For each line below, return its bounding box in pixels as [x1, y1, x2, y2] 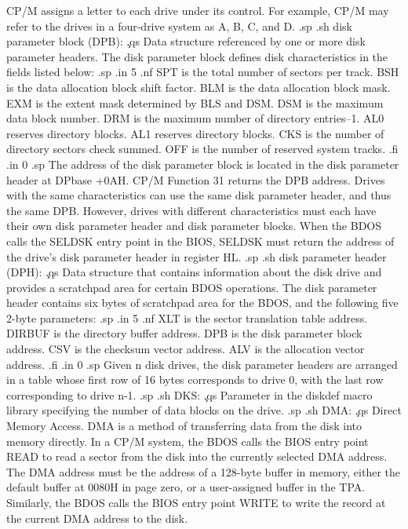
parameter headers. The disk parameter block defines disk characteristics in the [6, 48, 388, 64]
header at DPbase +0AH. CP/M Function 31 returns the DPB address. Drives [6, 171, 385, 188]
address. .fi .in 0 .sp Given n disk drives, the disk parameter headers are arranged [6, 356, 398, 372]
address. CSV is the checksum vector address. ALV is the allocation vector [6, 341, 365, 357]
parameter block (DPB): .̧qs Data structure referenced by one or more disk [6, 33, 366, 49]
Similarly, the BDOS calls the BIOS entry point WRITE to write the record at [6, 494, 386, 510]
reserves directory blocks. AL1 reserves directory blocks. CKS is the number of [6, 125, 384, 141]
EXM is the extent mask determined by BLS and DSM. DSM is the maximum [6, 94, 384, 111]
